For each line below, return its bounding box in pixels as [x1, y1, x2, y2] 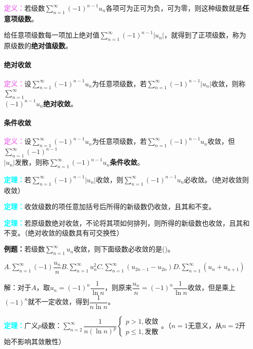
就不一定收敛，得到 [28, 296, 90, 307]
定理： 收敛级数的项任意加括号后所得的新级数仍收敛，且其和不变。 [4, 201, 215, 212]
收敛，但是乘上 [187, 282, 235, 292]
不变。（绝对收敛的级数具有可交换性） [4, 227, 123, 237]
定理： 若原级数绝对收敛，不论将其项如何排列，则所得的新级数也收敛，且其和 [4, 217, 250, 228]
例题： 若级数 [4, 244, 45, 254]
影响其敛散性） [17, 336, 65, 347]
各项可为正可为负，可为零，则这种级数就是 [105, 3, 242, 13]
